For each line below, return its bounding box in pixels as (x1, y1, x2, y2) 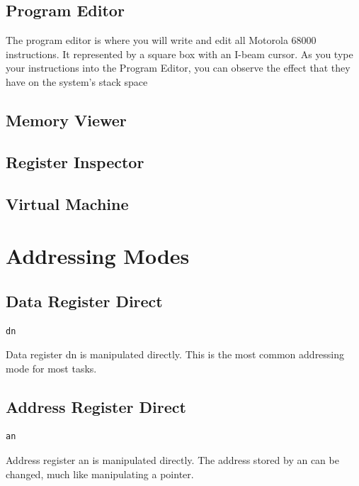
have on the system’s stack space (6, 74, 148, 89)
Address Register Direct (6, 395, 186, 417)
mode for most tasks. (6, 360, 97, 375)
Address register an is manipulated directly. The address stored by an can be (6, 453, 339, 468)
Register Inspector (6, 150, 144, 172)
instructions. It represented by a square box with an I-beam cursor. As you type (6, 46, 353, 61)
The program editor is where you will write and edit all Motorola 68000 (6, 33, 317, 48)
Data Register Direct (6, 289, 163, 311)
